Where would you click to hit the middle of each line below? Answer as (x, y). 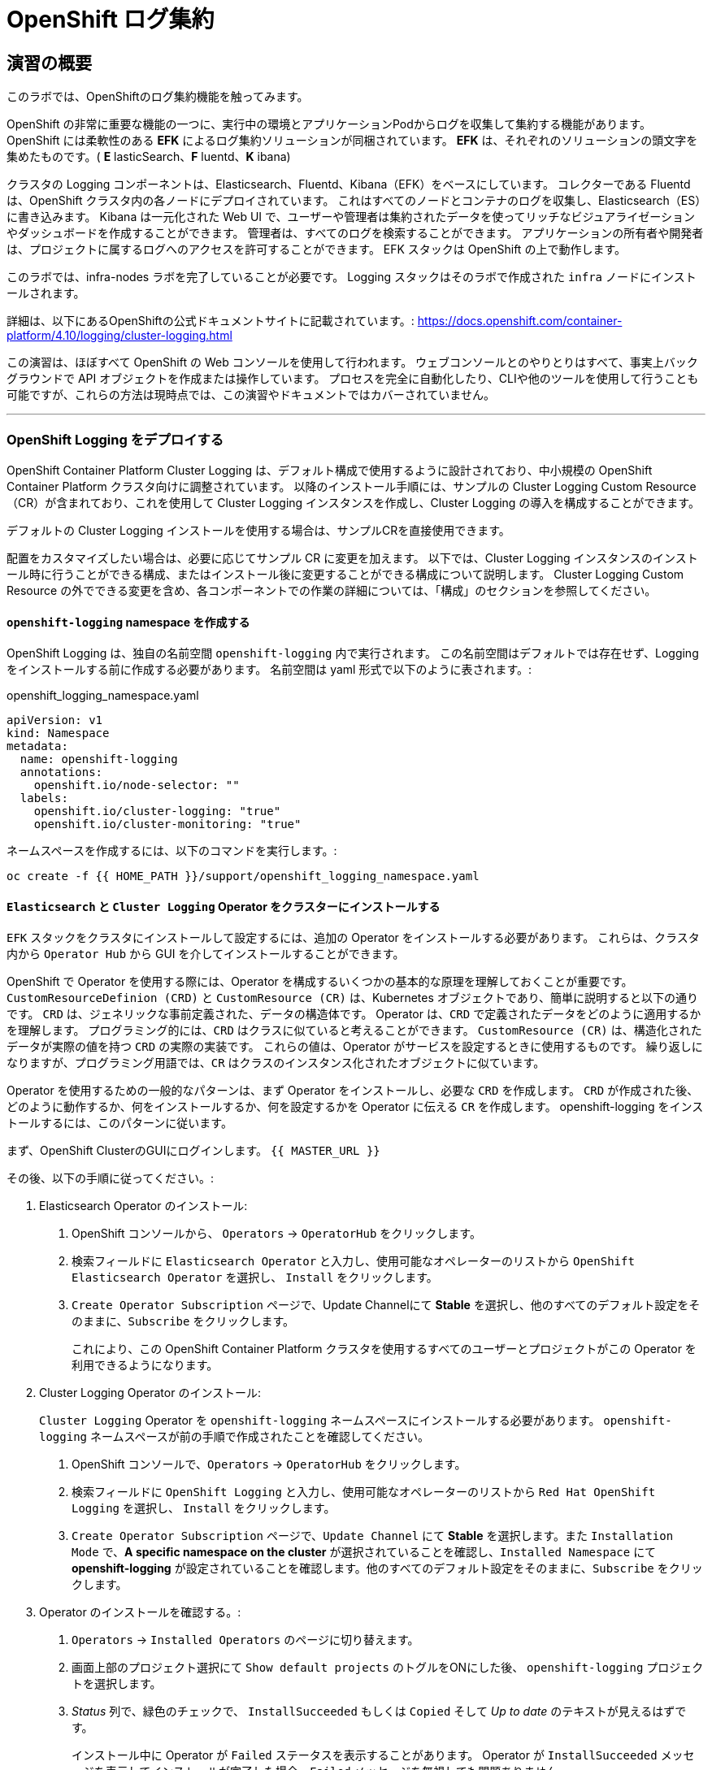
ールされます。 (46, 293)
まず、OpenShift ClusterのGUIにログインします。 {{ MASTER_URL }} (193, 1151)
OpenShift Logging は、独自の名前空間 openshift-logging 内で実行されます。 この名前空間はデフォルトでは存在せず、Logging (353, 653)
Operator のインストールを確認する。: (140, 1612)
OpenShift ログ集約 (111, 20)
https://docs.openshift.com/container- (520, 321)
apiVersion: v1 (55, 720)
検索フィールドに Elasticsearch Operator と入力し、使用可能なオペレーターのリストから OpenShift (353, 1261)
